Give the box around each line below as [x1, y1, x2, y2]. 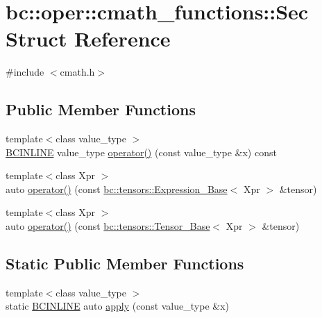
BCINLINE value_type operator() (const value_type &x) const [6, 144, 277, 159]
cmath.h [60, 65, 95, 79]
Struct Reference [6, 24, 171, 53]
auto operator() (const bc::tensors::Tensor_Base [6, 219, 210, 233]
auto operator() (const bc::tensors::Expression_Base [6, 181, 228, 196]
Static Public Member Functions [6, 253, 244, 274]
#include [6, 65, 44, 79]
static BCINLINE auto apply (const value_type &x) [6, 299, 229, 313]
